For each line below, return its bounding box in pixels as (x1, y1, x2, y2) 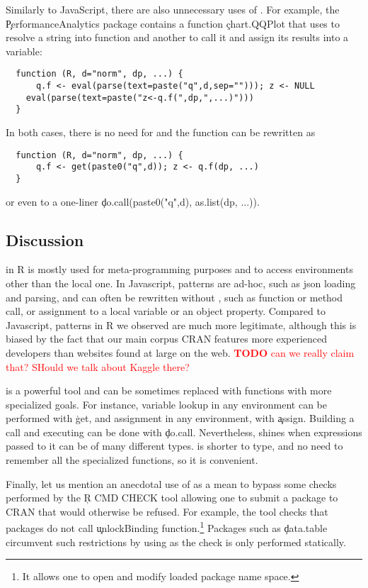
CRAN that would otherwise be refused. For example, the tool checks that (6, 504, 328, 518)
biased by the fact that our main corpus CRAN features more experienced (6, 331, 328, 346)
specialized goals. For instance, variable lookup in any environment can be (6, 396, 328, 411)
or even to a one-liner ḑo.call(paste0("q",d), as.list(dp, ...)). (6, 194, 260, 209)
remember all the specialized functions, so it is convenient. (6, 453, 258, 467)
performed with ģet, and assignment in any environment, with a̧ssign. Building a (6, 411, 355, 426)
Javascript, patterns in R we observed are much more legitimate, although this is (6, 317, 357, 332)
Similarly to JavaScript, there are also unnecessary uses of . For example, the (6, 2, 340, 16)
